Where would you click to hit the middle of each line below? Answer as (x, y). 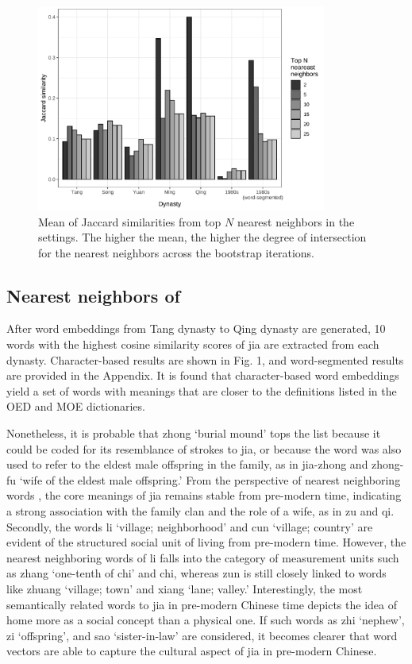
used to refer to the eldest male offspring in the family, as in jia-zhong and (187, 464)
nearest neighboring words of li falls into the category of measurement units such (203, 557)
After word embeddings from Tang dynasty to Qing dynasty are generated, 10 (196, 328)
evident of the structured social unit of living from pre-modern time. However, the (206, 542)
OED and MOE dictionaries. (76, 406)
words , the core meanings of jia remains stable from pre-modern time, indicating (204, 495)
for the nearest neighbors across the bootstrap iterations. (176, 252)
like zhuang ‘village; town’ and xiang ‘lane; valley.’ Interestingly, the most (185, 588)
